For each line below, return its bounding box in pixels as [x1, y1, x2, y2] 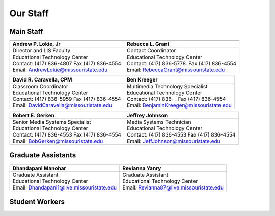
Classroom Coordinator [12, 83, 69, 90]
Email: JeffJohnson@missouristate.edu [127, 138, 221, 145]
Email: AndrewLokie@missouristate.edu [12, 66, 108, 73]
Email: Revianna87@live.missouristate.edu [122, 184, 224, 191]
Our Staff [9, 8, 49, 19]
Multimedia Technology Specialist [126, 83, 208, 90]
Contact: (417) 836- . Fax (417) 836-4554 [126, 96, 226, 103]
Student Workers [9, 198, 65, 206]
